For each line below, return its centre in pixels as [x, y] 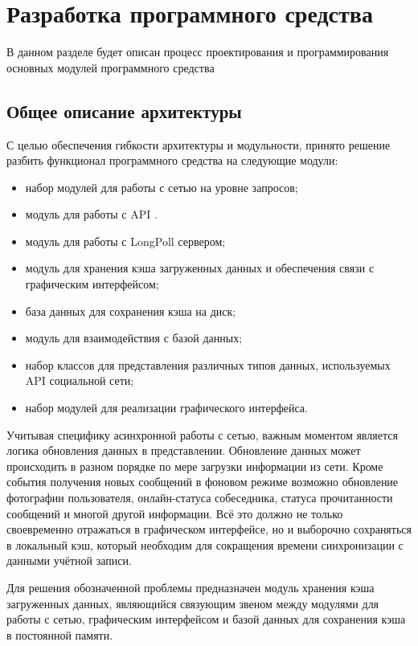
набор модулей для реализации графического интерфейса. [166, 408]
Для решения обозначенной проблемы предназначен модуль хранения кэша [191, 587]
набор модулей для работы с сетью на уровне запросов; [162, 187]
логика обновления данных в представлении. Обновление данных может [184, 450]
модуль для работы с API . [91, 214]
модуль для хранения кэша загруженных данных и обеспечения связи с [200, 268]
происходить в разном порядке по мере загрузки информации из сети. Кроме [195, 466]
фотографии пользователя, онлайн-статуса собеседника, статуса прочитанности [200, 498]
